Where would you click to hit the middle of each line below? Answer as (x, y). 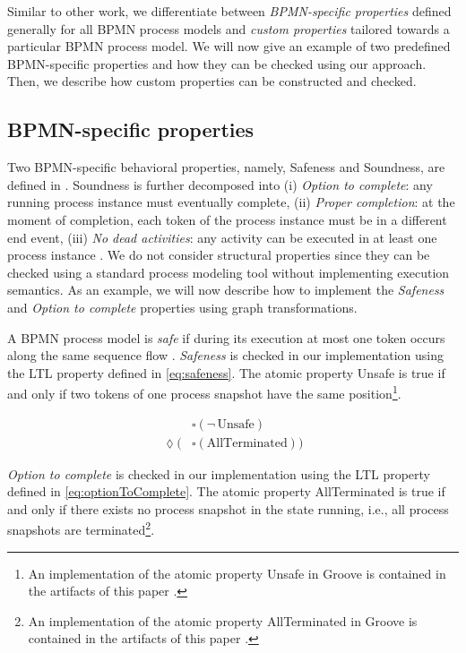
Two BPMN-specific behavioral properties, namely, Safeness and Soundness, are (226, 167)
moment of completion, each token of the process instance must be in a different (227, 219)
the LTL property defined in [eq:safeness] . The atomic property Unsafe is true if (226, 372)
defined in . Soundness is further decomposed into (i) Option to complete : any (220, 184)
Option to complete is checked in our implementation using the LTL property (219, 473)
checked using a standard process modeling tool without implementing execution (229, 272)
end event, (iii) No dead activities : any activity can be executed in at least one (222, 237)
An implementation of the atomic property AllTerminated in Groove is (223, 620)
